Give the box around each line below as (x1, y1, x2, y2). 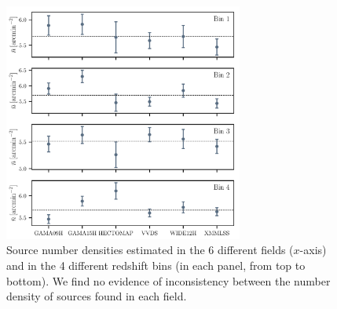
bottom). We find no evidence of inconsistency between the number (6, 272, 331, 289)
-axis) (299, 242, 327, 258)
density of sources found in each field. (6, 288, 187, 304)
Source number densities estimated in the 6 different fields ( (6, 242, 294, 258)
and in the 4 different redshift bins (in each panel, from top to (6, 256, 306, 273)
